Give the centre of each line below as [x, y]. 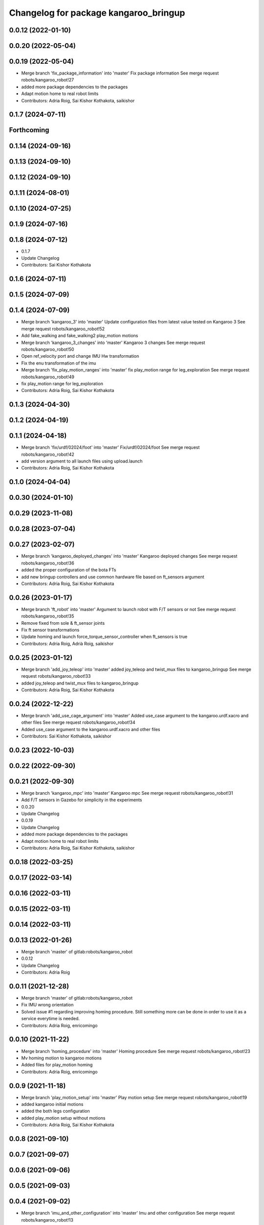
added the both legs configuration [55, 1111]
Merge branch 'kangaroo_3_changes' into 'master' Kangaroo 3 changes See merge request [113, 343]
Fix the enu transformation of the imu [59, 363]
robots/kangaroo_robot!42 [48, 454]
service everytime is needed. [51, 1019]
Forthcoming [29, 130]
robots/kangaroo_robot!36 [48, 563]
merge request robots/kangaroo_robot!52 [63, 329]
